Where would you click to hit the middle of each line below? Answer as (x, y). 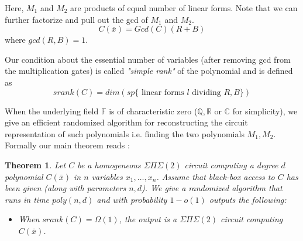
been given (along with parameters (66, 188)
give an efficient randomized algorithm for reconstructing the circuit (126, 122)
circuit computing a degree (231, 164)
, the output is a (148, 219)
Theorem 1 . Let (35, 164)
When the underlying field (52, 111)
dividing (206, 92)
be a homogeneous (109, 164)
